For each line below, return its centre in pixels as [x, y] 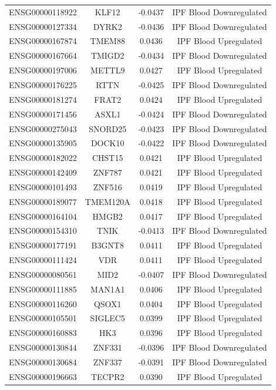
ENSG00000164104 [43, 216]
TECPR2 [107, 376]
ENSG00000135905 [43, 143]
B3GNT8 [107, 245]
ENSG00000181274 [43, 99]
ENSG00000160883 [43, 333]
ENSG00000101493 [43, 186]
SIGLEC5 [107, 318]
